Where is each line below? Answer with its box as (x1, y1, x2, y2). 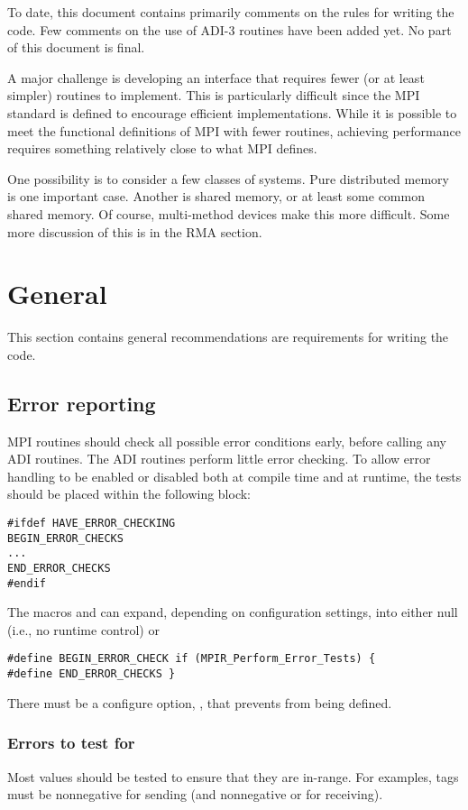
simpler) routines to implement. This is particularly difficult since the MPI (7, 86, 420, 105)
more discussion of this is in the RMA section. (7, 222, 262, 241)
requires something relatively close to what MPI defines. (7, 139, 317, 158)
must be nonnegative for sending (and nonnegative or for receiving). (7, 785, 383, 804)
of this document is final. (7, 38, 145, 57)
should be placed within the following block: (7, 484, 252, 503)
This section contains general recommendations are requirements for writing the (7, 327, 449, 346)
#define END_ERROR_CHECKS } (7, 667, 176, 681)
